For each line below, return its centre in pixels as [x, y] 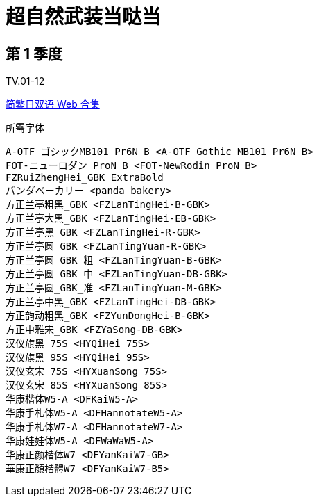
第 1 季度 [34, 54]
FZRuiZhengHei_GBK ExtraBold [85, 178]
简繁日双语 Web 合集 [53, 104]
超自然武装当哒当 [84, 17]
